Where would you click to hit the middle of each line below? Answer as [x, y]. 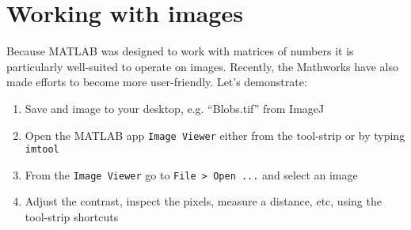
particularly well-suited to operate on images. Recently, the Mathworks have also [202, 66]
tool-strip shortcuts [72, 217]
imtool [42, 150]
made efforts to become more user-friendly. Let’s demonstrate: [157, 82]
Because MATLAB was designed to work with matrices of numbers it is [180, 51]
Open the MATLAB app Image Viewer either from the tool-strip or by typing [215, 135]
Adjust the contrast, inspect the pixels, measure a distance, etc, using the [203, 201]
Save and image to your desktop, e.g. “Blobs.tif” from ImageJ [175, 108]
